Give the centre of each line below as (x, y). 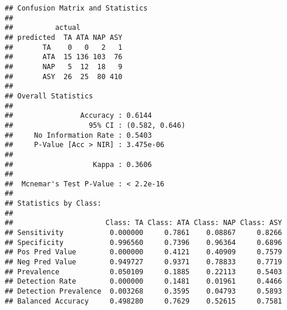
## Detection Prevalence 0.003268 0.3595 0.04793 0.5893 (143, 292)
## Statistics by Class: (53, 204)
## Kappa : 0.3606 (78, 164)
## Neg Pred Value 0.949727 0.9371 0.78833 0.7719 (143, 262)
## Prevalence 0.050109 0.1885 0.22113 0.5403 (143, 272)
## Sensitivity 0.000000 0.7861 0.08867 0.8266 (143, 233)
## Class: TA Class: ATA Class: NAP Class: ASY (143, 223)
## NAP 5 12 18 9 (64, 67)
